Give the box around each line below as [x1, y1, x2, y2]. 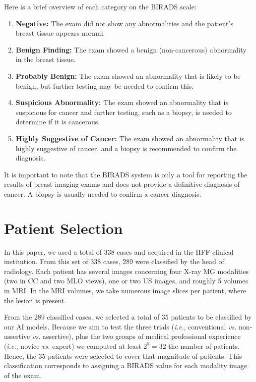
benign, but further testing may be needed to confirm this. [15, 80, 194, 91]
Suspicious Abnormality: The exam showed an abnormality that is [15, 97, 228, 108]
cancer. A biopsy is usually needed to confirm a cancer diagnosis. [4, 188, 201, 199]
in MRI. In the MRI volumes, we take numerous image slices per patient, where [4, 285, 247, 295]
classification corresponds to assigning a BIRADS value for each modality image [4, 360, 247, 371]
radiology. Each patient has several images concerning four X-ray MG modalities [4, 266, 249, 276]
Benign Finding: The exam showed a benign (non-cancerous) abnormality [15, 44, 247, 55]
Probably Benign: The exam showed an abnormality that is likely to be [15, 70, 241, 81]
